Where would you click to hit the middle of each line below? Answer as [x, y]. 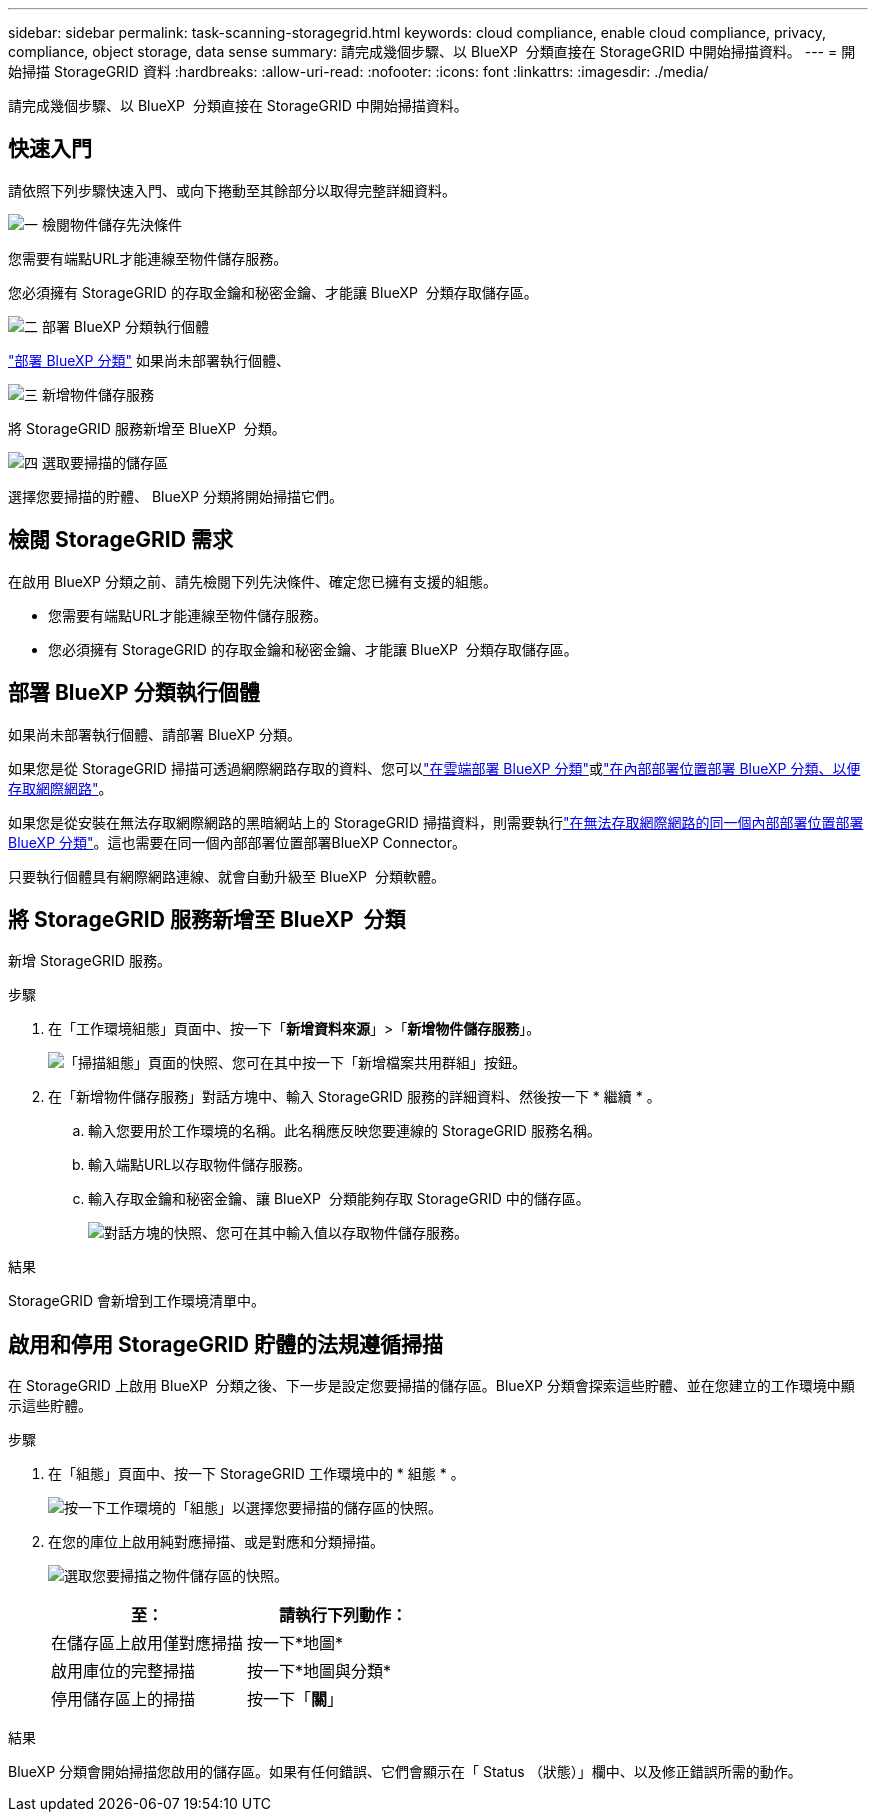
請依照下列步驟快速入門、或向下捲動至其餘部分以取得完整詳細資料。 [232, 190]
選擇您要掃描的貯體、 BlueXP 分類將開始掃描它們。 [175, 496]
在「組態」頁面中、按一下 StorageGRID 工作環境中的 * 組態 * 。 [256, 1474]
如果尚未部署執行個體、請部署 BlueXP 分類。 [154, 734]
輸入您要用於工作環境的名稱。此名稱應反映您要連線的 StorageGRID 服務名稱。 [344, 1131]
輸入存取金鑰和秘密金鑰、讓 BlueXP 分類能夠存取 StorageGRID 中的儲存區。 [339, 1199]
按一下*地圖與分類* [319, 1671]
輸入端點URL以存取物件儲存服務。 [200, 1165]
